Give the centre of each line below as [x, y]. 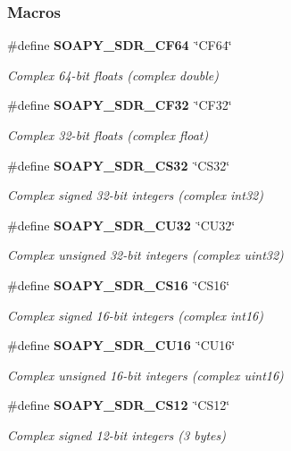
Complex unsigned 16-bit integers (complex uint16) [145, 375]
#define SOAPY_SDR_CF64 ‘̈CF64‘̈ [120, 45]
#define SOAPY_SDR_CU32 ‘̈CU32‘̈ [121, 225]
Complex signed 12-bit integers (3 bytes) [116, 434]
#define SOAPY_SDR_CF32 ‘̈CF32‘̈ [120, 105]
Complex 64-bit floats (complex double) [113, 75]
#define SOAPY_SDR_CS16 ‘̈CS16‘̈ [119, 284]
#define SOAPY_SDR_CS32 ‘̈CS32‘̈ [119, 165]
